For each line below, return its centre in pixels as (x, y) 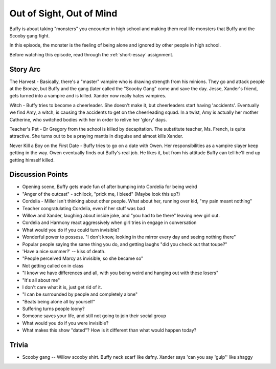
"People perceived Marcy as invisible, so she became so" (83, 258)
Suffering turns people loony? (53, 309)
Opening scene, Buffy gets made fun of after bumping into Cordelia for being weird (110, 187)
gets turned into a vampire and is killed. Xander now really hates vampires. (88, 96)
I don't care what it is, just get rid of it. (62, 287)
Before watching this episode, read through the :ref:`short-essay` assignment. (91, 54)
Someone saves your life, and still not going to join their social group (94, 316)
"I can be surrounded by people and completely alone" (80, 294)
